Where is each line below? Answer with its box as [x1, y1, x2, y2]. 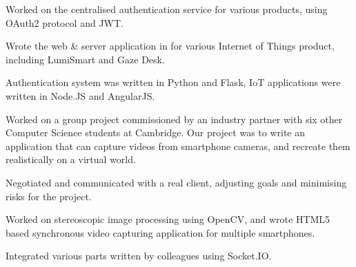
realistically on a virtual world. [6, 152, 136, 167]
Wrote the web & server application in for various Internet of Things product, [6, 39, 335, 53]
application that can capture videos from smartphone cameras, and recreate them [6, 138, 350, 153]
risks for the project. [6, 189, 92, 203]
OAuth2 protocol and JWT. [6, 15, 123, 30]
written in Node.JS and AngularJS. [6, 88, 155, 103]
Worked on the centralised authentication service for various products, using [6, 2, 328, 16]
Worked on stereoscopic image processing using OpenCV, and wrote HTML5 [6, 212, 330, 226]
